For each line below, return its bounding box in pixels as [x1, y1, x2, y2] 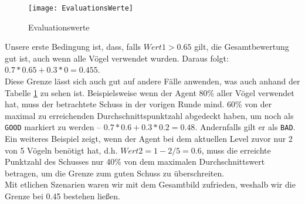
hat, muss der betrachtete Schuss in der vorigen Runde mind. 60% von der [5, 98, 272, 110]
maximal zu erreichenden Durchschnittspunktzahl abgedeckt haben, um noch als [5, 109, 294, 121]
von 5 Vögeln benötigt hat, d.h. [5, 144, 118, 156]
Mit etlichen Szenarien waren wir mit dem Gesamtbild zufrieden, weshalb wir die [5, 178, 296, 191]
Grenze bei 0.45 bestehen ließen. [5, 190, 120, 202]
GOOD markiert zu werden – [5, 121, 101, 133]
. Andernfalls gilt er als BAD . [195, 121, 296, 133]
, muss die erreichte [201, 144, 271, 156]
